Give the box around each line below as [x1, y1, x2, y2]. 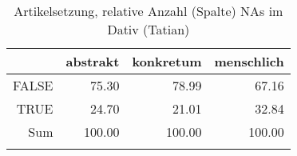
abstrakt [65, 52, 120, 70]
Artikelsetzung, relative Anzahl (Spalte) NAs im [14, 2, 283, 20]
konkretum [132, 52, 202, 70]
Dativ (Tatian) [107, 20, 190, 38]
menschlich [214, 52, 284, 70]
